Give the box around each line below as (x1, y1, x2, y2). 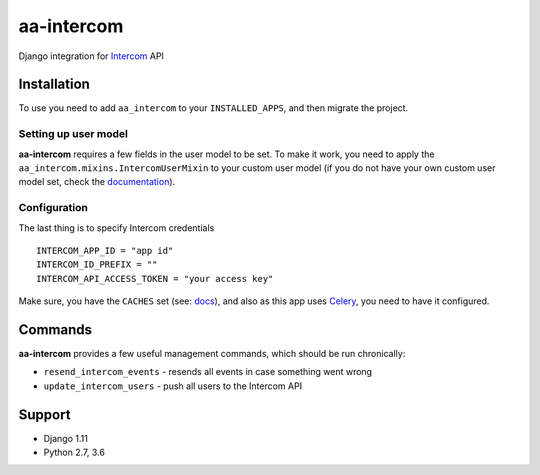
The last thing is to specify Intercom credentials (18, 221, 215, 234)
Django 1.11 (43, 432, 89, 444)
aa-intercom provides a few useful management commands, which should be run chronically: (18, 347, 406, 359)
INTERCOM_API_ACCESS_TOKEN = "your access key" (36, 273, 274, 284)
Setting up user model (18, 127, 129, 141)
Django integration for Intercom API (18, 50, 165, 62)
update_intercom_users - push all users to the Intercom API (43, 380, 303, 392)
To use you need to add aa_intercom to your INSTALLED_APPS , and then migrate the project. (18, 102, 409, 114)
